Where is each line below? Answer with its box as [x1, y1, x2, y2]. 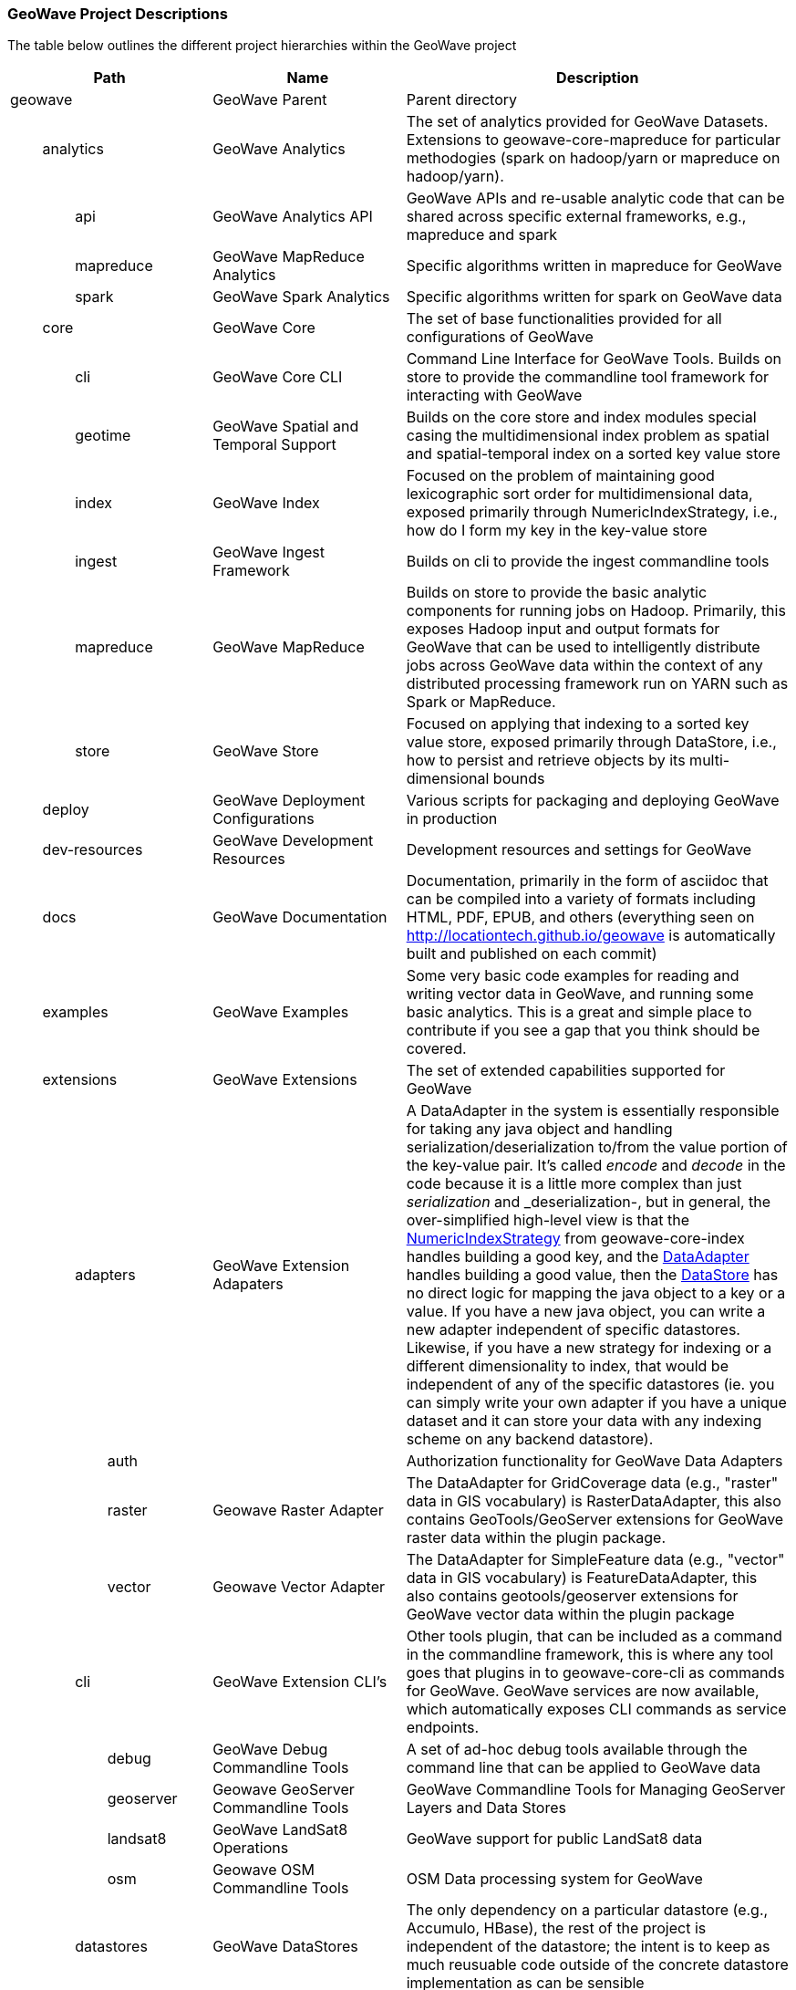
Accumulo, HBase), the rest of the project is [406, 1919, 707, 1938]
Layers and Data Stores [406, 1798, 566, 1818]
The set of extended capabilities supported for [406, 1061, 726, 1080]
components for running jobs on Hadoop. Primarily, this [406, 601, 786, 620]
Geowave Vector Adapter [212, 1578, 386, 1597]
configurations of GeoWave [406, 328, 594, 347]
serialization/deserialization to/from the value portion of [406, 1138, 788, 1157]
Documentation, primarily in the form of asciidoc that [406, 871, 769, 891]
